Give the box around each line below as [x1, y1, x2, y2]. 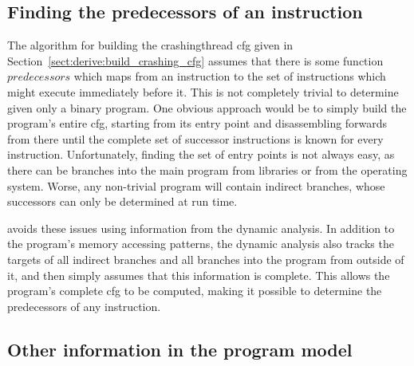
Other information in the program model [7, 336, 353, 361]
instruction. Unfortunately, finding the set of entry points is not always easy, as [7, 146, 395, 163]
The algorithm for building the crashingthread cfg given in [7, 37, 294, 53]
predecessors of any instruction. [7, 297, 161, 314]
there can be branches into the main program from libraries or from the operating [7, 161, 408, 178]
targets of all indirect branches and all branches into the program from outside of [7, 250, 404, 267]
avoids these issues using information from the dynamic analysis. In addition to [7, 219, 395, 236]
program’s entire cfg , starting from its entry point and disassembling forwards [7, 115, 388, 132]
